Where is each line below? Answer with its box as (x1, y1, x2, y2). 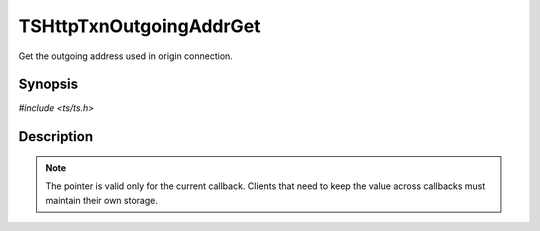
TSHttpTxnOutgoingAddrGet (18, 15, 261, 37)
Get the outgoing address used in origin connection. (18, 50, 234, 62)
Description (18, 128, 94, 145)
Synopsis (18, 76, 79, 93)
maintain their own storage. (45, 194, 159, 206)
